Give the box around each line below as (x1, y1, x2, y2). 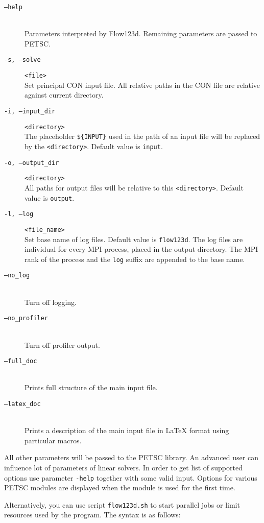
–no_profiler (4, 315, 48, 322)
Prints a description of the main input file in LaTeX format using (25, 425, 229, 436)
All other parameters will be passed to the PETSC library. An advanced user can (4, 452, 258, 463)
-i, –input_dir (4, 107, 56, 115)
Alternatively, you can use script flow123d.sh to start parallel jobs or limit (4, 499, 240, 510)
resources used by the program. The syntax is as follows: (4, 509, 181, 520)
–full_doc (4, 358, 37, 365)
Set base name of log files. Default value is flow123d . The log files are (25, 233, 243, 244)
